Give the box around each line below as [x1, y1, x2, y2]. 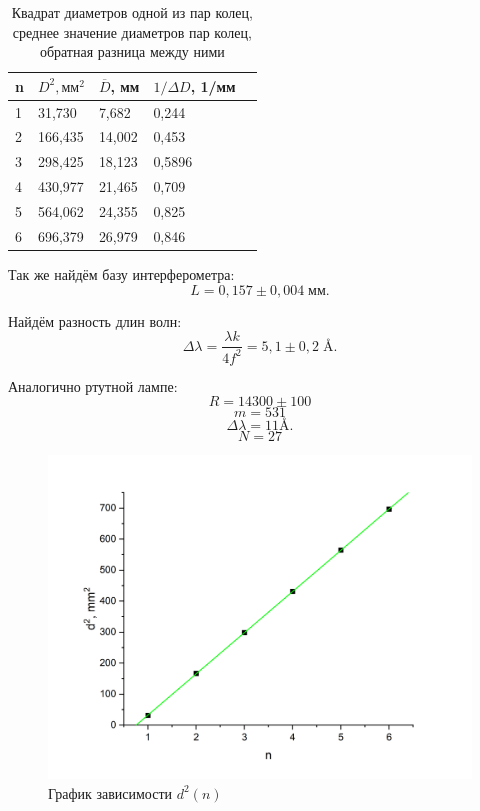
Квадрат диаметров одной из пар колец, [11, 2, 253, 22]
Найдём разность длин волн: [8, 310, 182, 331]
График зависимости [48, 782, 173, 803]
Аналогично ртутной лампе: [8, 375, 178, 396]
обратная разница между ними [39, 41, 225, 62]
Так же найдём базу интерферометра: [8, 263, 235, 284]
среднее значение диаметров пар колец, [12, 21, 252, 42]
